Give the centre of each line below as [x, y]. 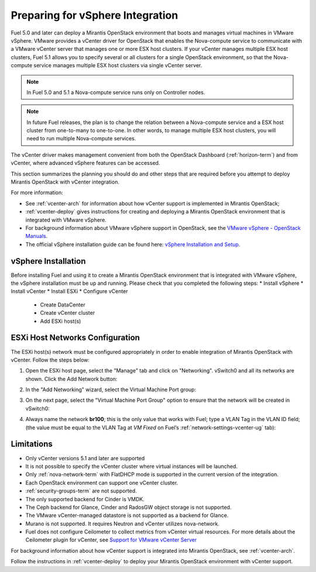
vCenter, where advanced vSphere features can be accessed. [85, 163]
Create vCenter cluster [68, 313]
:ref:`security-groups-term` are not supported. [81, 491]
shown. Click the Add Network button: [71, 379]
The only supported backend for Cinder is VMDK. [85, 499]
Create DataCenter [63, 305]
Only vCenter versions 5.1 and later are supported [85, 458]
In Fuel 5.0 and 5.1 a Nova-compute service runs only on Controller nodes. [116, 92]
